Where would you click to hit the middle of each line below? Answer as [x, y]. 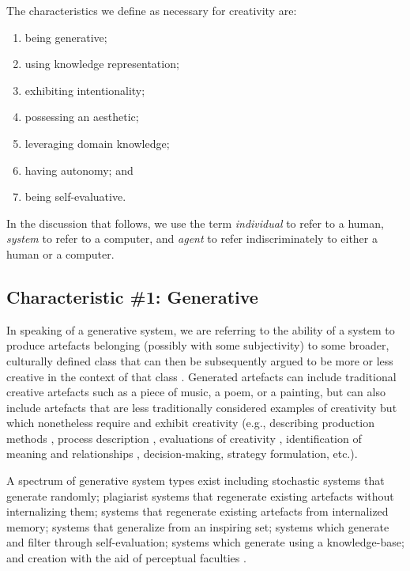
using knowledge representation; [102, 64]
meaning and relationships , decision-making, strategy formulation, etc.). [182, 454]
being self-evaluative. [75, 197]
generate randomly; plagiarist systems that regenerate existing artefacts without [200, 495]
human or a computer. [60, 253]
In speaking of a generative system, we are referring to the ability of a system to [201, 329]
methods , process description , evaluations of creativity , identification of [184, 438]
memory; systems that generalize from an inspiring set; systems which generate [198, 526]
